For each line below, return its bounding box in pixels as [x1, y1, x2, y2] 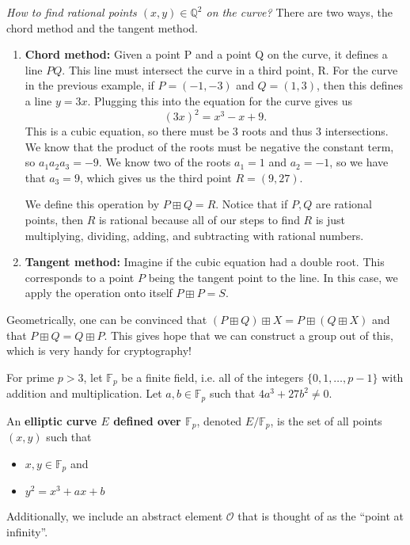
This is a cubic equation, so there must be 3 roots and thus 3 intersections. [25, 123, 389, 139]
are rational [315, 196, 372, 212]
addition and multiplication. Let [6, 385, 162, 402]
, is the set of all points [270, 412, 382, 429]
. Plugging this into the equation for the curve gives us [87, 92, 353, 109]
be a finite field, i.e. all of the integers [121, 368, 304, 385]
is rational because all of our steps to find [98, 212, 300, 228]
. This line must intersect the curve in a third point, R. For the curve [62, 61, 398, 78]
